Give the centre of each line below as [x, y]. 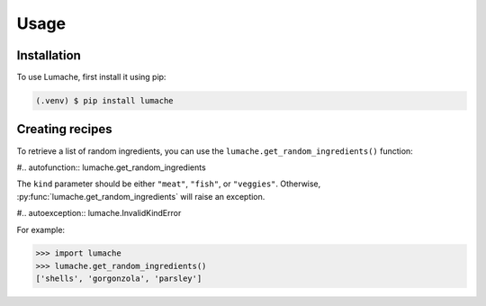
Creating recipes [64, 129]
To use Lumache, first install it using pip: [91, 77]
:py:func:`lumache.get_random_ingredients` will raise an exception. [141, 196]
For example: [41, 229]
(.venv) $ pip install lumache [105, 101]
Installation [49, 55]
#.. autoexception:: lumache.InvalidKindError [99, 213]
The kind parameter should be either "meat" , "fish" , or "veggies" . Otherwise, [169, 184]
